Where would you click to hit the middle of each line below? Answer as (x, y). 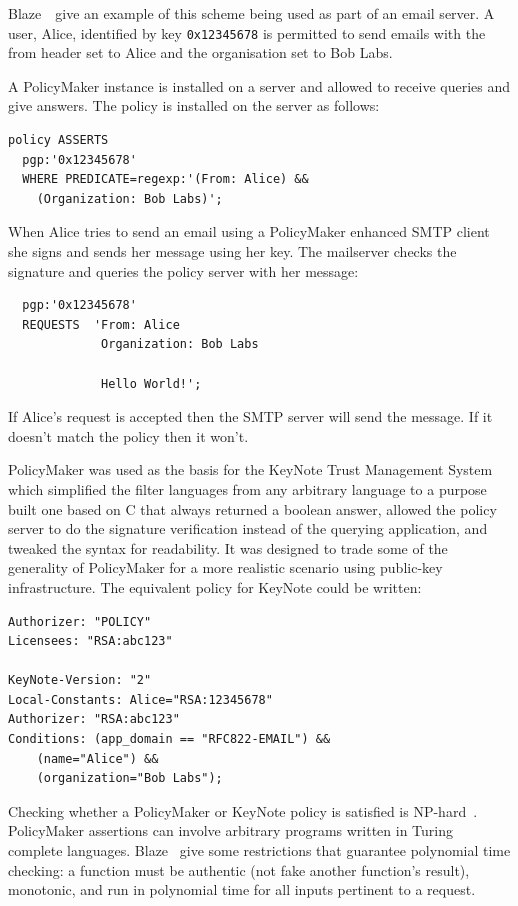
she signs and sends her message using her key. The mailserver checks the (232, 251)
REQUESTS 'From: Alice (101, 324)
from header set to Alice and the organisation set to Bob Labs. (200, 52)
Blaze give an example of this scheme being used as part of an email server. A (251, 13)
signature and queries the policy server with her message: (183, 270)
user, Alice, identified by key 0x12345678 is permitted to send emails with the (247, 32)
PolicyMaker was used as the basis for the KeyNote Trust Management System (250, 469)
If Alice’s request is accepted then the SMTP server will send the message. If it (250, 416)
